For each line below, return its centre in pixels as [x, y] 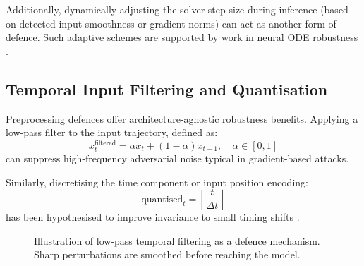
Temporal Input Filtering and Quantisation [167, 89]
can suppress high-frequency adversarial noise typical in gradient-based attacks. [177, 158]
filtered [105, 143]
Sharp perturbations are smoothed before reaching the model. [167, 254]
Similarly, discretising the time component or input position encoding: [157, 182]
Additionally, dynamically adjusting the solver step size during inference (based [177, 9]
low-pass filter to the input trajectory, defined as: [112, 132]
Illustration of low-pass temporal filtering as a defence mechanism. [177, 240]
